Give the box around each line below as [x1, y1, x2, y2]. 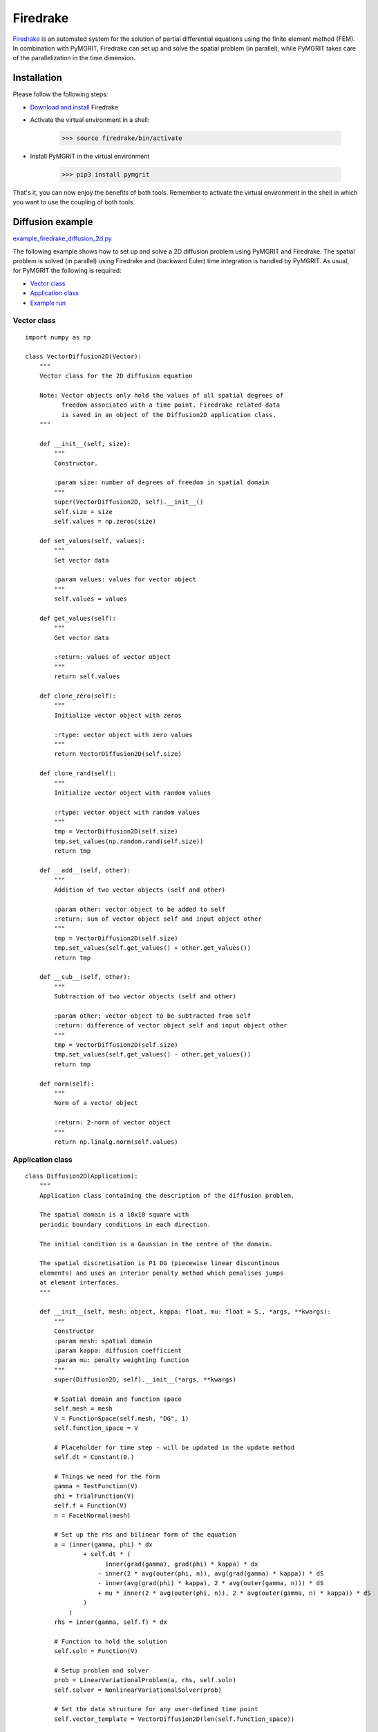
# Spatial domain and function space [54, 1395, 182, 1403]
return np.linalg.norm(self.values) [54, 1138, 179, 1146]
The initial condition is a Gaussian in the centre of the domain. [39, 1240, 273, 1248]
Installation [12, 72, 62, 84]
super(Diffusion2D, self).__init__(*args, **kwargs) [54, 1376, 236, 1384]
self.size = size [54, 508, 113, 515]
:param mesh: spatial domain [54, 1337, 153, 1345]
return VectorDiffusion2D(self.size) [54, 750, 182, 758]
